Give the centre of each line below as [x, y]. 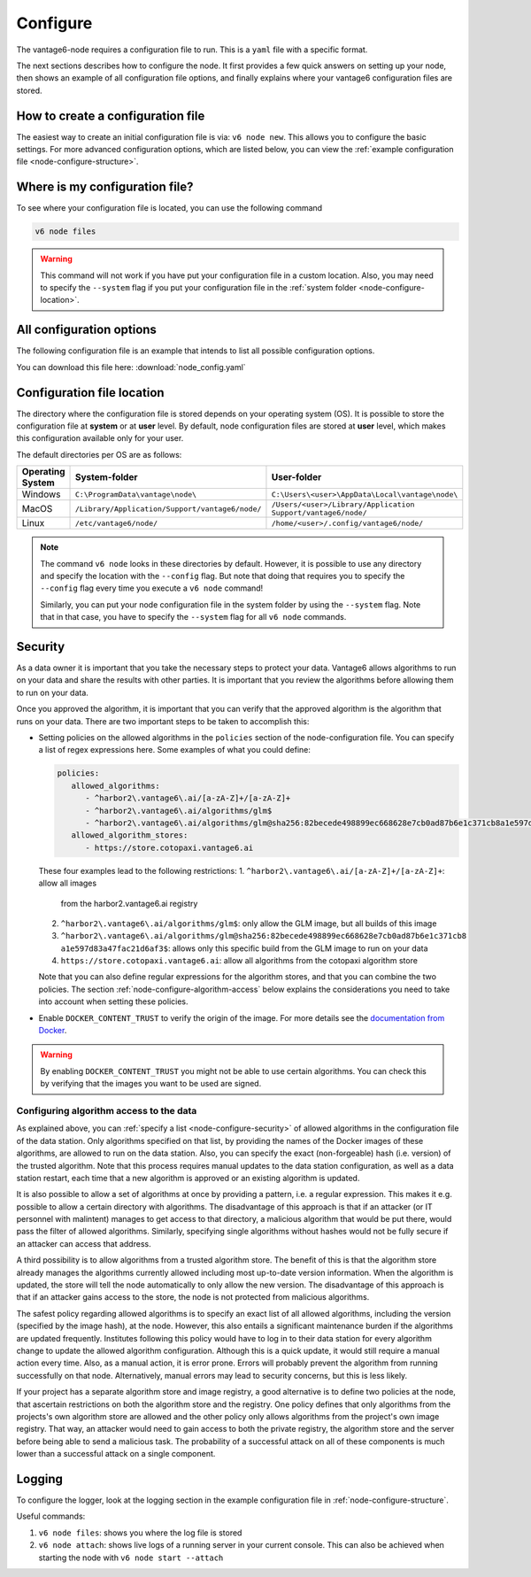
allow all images [68, 883]
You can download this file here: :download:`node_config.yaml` [131, 367]
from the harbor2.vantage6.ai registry [129, 903]
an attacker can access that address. [84, 1243]
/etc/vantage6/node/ [117, 523]
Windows [41, 494]
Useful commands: [51, 1516]
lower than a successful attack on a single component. [116, 1454]
